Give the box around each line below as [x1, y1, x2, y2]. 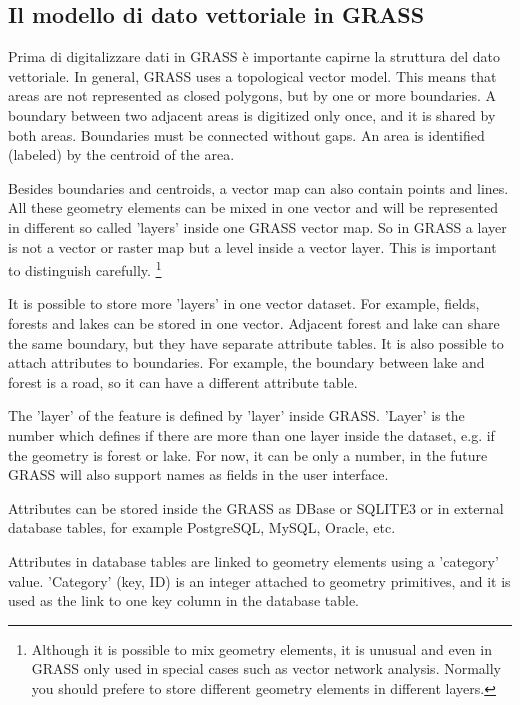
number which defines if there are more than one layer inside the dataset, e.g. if [8, 424, 495, 445]
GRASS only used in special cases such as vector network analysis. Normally [31, 658, 502, 679]
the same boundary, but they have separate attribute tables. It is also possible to [8, 332, 504, 353]
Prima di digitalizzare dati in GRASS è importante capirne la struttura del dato [8, 46, 501, 67]
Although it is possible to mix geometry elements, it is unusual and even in [31, 638, 492, 659]
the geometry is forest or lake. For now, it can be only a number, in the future [8, 444, 488, 465]
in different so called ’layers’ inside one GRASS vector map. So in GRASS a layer [8, 216, 507, 237]
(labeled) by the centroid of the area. [8, 144, 235, 165]
